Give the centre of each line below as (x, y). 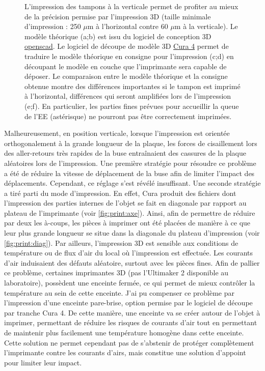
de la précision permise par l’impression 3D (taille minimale (118, 16)
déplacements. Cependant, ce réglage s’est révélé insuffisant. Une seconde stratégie (132, 183)
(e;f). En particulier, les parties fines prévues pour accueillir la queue (132, 106)
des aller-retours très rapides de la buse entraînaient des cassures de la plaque (125, 153)
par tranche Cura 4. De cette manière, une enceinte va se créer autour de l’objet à (132, 312)
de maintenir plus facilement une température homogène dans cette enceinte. (124, 332)
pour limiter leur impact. (43, 362)
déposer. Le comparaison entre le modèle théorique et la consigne (126, 76)
